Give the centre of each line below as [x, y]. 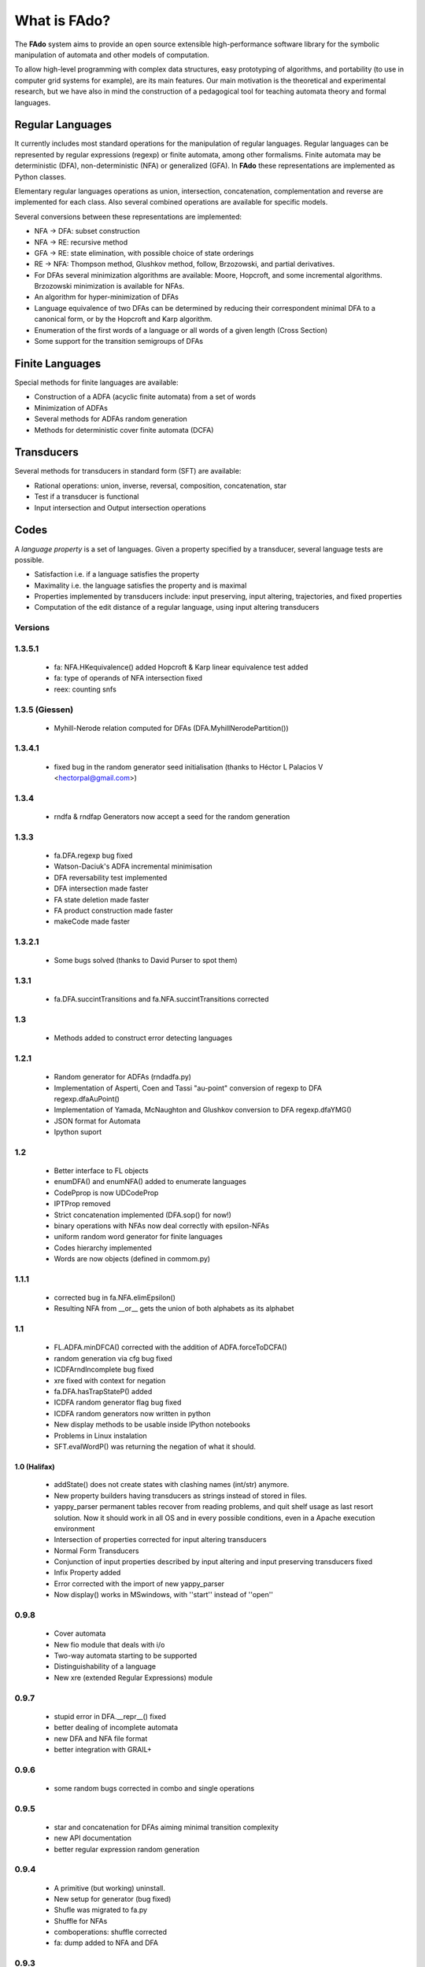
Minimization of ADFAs [71, 408]
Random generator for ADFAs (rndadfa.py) [123, 1077]
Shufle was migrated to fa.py [101, 1910]
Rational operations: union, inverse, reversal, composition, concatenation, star [161, 485]
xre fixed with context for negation [110, 1380]
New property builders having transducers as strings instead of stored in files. [180, 1496]
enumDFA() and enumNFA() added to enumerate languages [150, 1182]
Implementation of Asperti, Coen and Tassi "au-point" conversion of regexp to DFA [188, 1088]
